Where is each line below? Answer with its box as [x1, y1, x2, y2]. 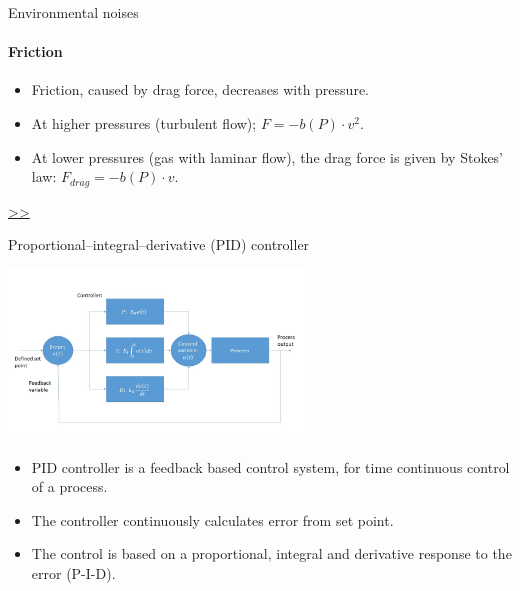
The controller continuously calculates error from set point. [31, 509, 394, 530]
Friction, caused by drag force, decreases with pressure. [31, 79, 369, 100]
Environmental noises [8, 2, 139, 22]
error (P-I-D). [31, 562, 116, 583]
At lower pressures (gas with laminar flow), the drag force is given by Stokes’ [31, 146, 504, 167]
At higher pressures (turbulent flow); [31, 112, 257, 133]
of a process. [31, 476, 108, 497]
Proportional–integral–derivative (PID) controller [8, 234, 310, 255]
